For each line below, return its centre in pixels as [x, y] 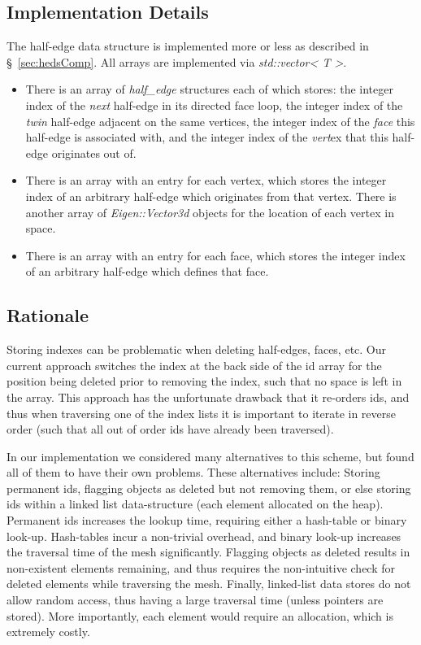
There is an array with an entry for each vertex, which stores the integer [206, 180]
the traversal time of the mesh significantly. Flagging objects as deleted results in [208, 552]
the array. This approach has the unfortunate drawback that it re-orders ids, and [208, 397]
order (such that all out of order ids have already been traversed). [170, 429]
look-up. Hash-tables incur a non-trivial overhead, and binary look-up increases [204, 536]
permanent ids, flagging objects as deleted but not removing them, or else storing [209, 488]
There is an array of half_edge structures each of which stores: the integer [209, 89]
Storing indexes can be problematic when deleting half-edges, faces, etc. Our [197, 349]
